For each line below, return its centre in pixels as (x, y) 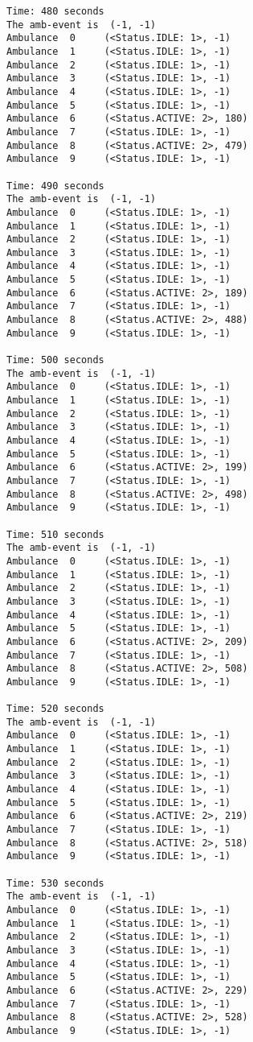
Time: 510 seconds (55, 534)
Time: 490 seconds (55, 186)
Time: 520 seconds (55, 709)
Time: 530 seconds (55, 883)
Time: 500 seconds (55, 360)
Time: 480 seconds (55, 11)
